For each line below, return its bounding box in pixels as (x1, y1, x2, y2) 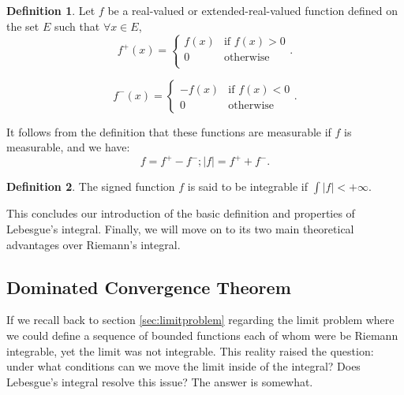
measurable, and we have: (6, 139, 130, 155)
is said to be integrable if (187, 178, 309, 195)
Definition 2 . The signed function (6, 178, 175, 195)
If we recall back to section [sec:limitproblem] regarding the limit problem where (6, 311, 395, 328)
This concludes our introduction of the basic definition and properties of (6, 205, 355, 222)
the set (6, 17, 39, 34)
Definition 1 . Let (6, 2, 95, 18)
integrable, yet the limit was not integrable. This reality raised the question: (6, 342, 374, 359)
